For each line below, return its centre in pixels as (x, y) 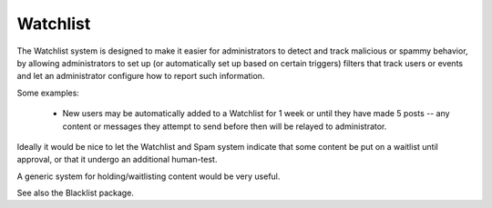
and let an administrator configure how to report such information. (141, 76)
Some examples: (48, 93)
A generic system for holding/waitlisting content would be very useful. (149, 176)
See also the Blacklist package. (75, 193)
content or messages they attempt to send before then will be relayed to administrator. (225, 126)
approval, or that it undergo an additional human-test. (117, 160)
